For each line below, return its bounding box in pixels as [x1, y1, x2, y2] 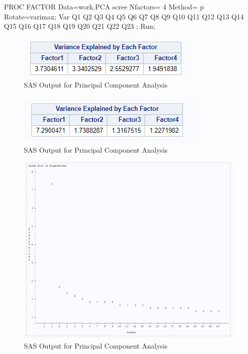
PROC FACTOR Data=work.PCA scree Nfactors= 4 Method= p [4, 1, 204, 11]
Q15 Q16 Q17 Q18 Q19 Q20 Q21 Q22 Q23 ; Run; [4, 21, 155, 31]
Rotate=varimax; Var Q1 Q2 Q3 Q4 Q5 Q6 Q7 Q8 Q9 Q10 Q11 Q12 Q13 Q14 [4, 11, 244, 21]
